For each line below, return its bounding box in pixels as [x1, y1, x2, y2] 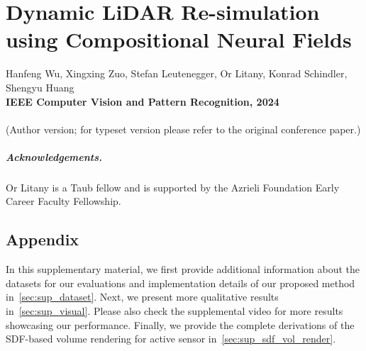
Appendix [6, 228, 79, 250]
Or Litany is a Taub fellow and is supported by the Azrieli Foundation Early [6, 179, 340, 194]
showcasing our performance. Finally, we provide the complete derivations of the [6, 317, 355, 332]
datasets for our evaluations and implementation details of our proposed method [6, 275, 355, 290]
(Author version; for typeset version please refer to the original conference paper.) [6, 121, 361, 136]
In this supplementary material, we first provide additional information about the [6, 262, 360, 277]
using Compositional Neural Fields [6, 25, 352, 54]
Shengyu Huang [6, 79, 74, 94]
